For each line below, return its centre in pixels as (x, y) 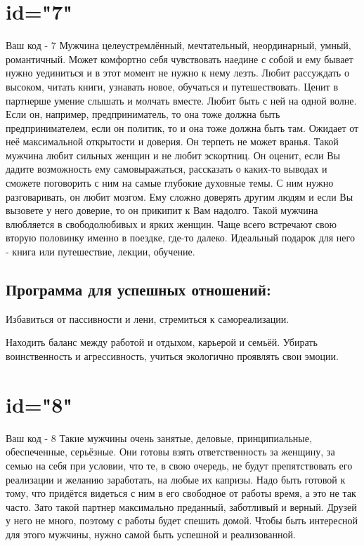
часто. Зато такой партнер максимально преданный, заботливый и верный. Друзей (181, 506)
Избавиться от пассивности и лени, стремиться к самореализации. (148, 318)
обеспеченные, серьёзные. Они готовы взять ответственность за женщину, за (170, 452)
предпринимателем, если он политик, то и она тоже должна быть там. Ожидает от (182, 127)
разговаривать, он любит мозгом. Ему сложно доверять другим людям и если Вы (180, 196)
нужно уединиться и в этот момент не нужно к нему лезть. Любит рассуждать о (177, 73)
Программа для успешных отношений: (138, 289)
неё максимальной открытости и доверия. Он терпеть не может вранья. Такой (172, 141)
